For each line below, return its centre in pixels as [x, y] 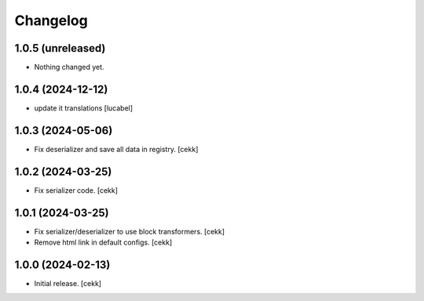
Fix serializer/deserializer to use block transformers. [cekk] [130, 231]
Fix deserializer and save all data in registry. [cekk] [116, 149]
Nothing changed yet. [69, 67]
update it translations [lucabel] [84, 108]
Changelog [51, 20]
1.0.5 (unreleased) [60, 48]
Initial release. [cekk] [68, 283]
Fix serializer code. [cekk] [76, 190]
